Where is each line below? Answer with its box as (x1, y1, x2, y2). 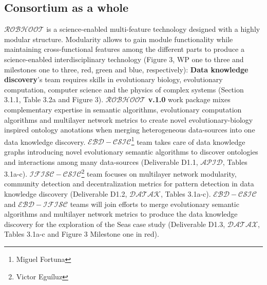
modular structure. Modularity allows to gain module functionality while (4, 33, 233, 44)
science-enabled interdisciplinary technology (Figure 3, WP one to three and (4, 53, 244, 64)
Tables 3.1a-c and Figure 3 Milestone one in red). (4, 229, 159, 239)
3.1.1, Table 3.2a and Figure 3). (4, 94, 104, 105)
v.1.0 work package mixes (148, 94, 231, 105)
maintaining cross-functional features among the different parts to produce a (4, 44, 244, 54)
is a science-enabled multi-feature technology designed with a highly (46, 24, 260, 34)
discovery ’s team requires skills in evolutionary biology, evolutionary (4, 74, 223, 85)
